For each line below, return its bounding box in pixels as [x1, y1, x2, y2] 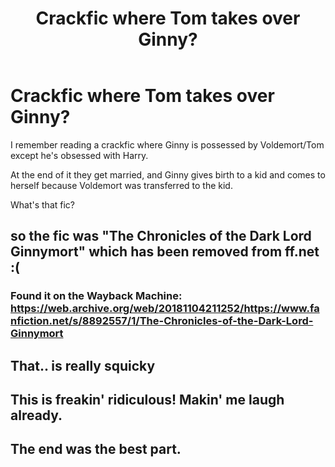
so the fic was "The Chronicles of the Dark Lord [10, 228, 312, 245]
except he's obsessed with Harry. [10, 149, 149, 161]
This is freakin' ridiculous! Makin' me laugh [10, 392, 285, 409]
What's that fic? [10, 198, 76, 211]
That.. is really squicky [10, 357, 156, 374]
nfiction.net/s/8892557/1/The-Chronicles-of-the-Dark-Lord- [10, 314, 314, 328]
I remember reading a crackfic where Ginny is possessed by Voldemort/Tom [10, 138, 325, 151]
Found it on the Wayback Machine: [10, 289, 183, 303]
